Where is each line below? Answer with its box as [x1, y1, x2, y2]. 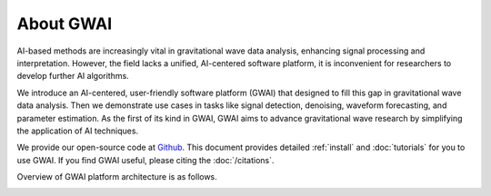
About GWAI [16, 14, 113, 34]
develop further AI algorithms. [16, 71, 129, 82]
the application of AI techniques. [16, 125, 139, 136]
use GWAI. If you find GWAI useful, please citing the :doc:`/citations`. [16, 154, 275, 165]
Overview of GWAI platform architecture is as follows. [16, 171, 217, 182]
